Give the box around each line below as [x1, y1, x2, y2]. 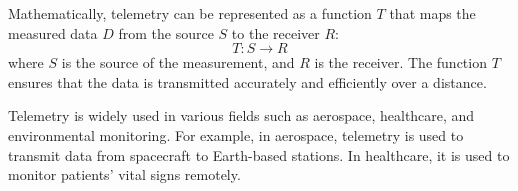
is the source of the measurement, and [61, 52, 295, 73]
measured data [8, 22, 98, 43]
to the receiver [231, 22, 320, 43]
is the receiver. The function [314, 52, 487, 73]
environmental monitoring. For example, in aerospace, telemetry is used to [8, 124, 464, 145]
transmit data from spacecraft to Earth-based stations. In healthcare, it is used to [8, 144, 510, 165]
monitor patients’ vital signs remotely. [8, 164, 241, 185]
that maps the [389, 3, 476, 23]
